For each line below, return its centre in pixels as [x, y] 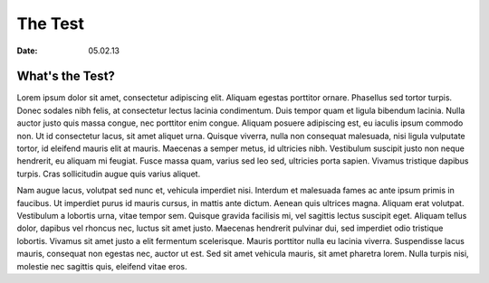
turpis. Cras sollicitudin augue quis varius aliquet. [109, 174]
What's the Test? [66, 76]
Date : [27, 51]
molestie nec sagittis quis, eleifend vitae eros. [102, 266]
